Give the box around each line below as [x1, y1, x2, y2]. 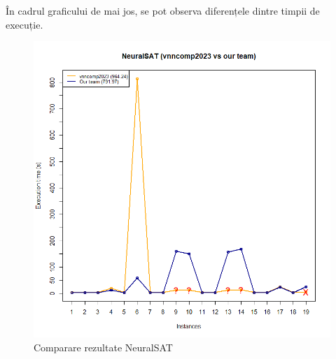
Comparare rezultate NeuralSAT [34, 339, 173, 354]
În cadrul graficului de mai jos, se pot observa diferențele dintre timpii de [6, 3, 320, 17]
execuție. [6, 17, 43, 31]
